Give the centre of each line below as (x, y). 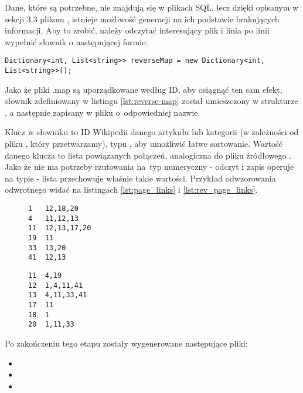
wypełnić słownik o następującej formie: (76, 41)
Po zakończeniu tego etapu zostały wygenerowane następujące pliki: (126, 343)
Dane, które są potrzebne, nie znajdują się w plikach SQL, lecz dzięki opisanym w (152, 7)
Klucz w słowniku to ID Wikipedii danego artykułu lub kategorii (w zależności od (152, 132)
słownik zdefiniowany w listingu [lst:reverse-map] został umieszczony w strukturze (151, 101)
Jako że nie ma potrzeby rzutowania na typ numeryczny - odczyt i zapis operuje (149, 167)
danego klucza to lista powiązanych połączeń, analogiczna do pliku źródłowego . (148, 155)
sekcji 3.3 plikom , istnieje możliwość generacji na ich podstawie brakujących (142, 19)
